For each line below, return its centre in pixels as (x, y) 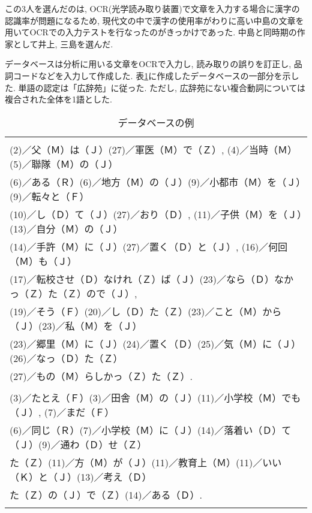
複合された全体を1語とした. (58, 99)
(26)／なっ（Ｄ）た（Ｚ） (66, 358)
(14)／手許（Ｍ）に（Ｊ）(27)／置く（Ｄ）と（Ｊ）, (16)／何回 (149, 246)
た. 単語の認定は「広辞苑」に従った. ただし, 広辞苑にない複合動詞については (155, 87)
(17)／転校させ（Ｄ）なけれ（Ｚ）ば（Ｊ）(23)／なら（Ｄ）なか (151, 279)
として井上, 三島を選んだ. (63, 43)
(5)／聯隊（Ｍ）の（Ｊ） (64, 164)
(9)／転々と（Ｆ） (49, 196)
